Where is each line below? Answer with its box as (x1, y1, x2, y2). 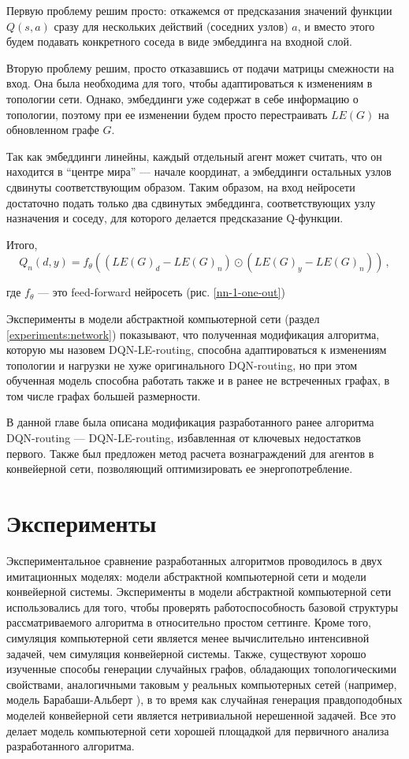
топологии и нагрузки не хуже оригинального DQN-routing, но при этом (6, 356, 358, 373)
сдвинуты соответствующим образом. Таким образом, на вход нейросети (6, 178, 355, 195)
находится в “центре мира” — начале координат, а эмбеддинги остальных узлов (6, 163, 392, 180)
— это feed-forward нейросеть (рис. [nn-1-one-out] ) (37, 284, 285, 300)
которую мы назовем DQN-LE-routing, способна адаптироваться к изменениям (6, 341, 387, 358)
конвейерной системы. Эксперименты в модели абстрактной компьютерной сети (6, 583, 392, 600)
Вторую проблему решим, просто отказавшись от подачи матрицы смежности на (6, 59, 394, 76)
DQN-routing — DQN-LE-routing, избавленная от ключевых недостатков (6, 430, 361, 446)
